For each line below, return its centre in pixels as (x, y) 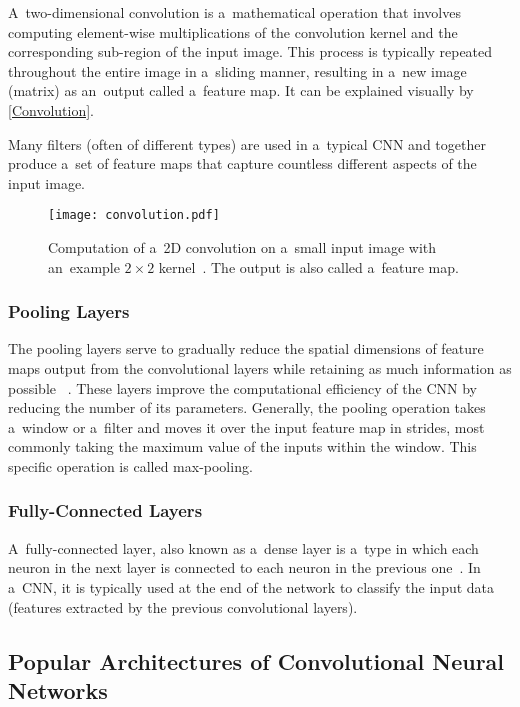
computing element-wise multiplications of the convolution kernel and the (233, 31)
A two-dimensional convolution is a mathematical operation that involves (234, 12)
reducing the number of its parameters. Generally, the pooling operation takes (247, 407)
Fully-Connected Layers (105, 510)
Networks (58, 689)
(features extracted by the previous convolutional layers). (183, 606)
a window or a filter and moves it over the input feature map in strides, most (246, 426)
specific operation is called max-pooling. (130, 465)
